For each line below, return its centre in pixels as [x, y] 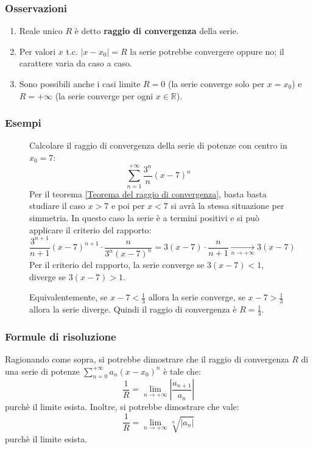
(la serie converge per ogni [104, 95]
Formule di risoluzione [61, 336]
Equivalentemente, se [69, 297]
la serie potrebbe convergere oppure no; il [207, 51]
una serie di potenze [42, 371]
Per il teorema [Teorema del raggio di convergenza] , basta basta [148, 193]
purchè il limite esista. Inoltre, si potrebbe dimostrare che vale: [122, 407]
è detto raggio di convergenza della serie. [156, 31]
